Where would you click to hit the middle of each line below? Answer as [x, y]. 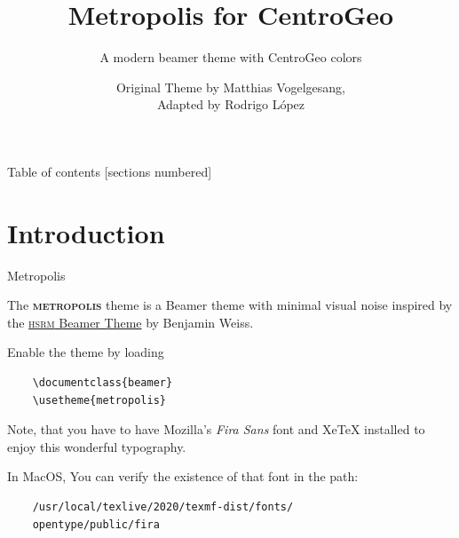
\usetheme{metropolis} [99, 400]
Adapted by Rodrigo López [231, 104]
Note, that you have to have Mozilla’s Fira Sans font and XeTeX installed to [216, 429]
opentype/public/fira [96, 524]
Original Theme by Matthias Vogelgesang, [231, 87]
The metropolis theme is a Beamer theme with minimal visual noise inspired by [230, 305]
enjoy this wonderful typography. [97, 446]
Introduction [86, 232]
